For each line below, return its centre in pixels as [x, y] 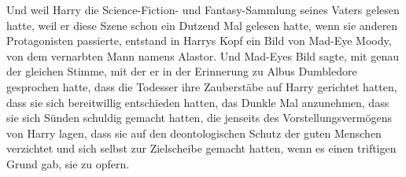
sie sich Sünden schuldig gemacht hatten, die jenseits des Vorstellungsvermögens [199, 118]
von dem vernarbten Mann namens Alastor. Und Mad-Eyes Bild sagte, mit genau [203, 55]
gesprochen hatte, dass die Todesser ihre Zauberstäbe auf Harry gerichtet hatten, [202, 86]
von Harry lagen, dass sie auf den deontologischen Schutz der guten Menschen [194, 133]
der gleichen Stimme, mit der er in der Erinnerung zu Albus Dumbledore [182, 71]
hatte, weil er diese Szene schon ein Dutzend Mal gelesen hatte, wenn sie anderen [202, 25]
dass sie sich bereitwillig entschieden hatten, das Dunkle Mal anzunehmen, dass [198, 102]
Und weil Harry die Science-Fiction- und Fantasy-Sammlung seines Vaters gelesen [203, 9]
